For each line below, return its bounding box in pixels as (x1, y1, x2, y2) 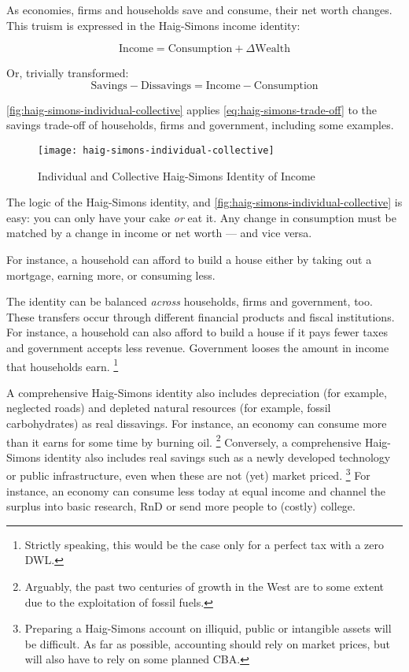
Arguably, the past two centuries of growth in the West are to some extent (24, 578, 384, 595)
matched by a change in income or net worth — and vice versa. (6, 225, 312, 241)
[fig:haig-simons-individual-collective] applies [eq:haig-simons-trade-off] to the (6, 101, 378, 117)
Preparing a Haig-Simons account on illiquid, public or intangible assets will (24, 620, 392, 637)
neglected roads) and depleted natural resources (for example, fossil (6, 399, 331, 416)
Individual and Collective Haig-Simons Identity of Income (38, 167, 315, 184)
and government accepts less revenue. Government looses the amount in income (6, 339, 389, 355)
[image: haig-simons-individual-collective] (38, 144, 275, 156)
